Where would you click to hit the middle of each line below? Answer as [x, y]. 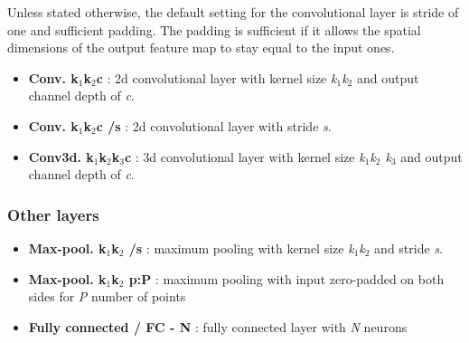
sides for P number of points [107, 296]
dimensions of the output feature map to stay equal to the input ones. [201, 48]
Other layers [53, 214]
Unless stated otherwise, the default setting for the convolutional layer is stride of [233, 12]
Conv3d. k [61, 156]
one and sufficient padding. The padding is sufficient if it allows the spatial [214, 29]
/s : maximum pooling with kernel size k [241, 248]
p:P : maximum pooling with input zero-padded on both [286, 278]
